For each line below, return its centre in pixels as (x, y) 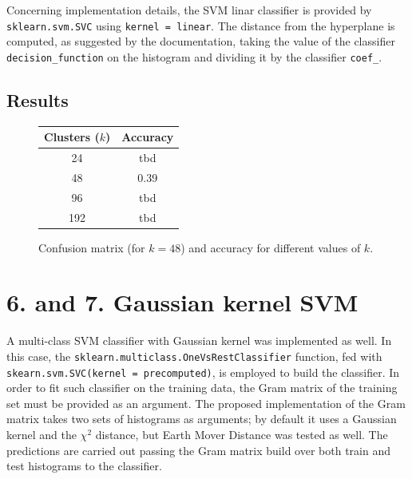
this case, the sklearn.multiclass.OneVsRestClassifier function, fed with (194, 356)
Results (38, 99)
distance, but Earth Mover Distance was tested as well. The (242, 435)
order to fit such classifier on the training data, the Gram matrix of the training (202, 388)
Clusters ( (72, 137)
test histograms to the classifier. (84, 466)
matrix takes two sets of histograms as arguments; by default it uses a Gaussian (202, 419)
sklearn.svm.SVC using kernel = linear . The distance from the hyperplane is (201, 25)
